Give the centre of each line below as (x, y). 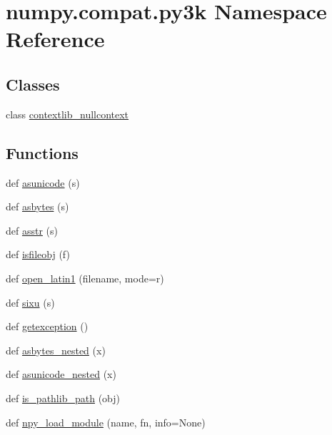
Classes (33, 84)
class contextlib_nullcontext (67, 114)
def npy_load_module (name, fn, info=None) (106, 422)
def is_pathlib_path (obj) (63, 398)
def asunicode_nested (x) (61, 374)
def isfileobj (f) (38, 254)
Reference (55, 39)
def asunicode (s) (43, 182)
